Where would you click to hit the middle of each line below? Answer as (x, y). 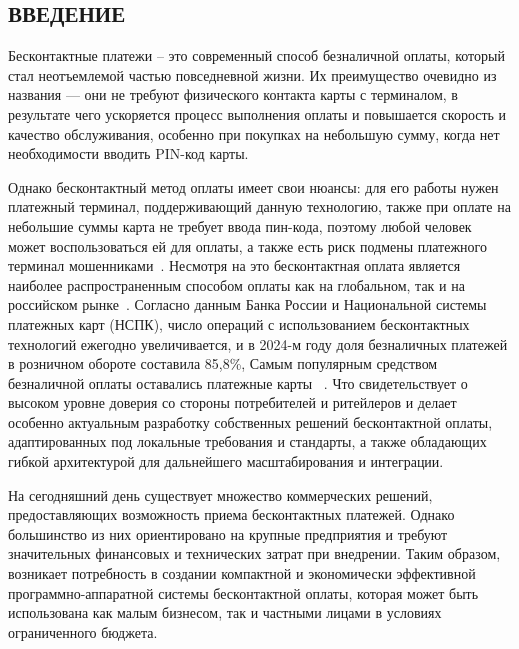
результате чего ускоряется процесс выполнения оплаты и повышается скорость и (257, 113)
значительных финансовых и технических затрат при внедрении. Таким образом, (254, 553)
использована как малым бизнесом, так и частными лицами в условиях (225, 612)
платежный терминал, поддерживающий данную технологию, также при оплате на (259, 206)
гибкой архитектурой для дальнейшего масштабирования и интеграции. (226, 461)
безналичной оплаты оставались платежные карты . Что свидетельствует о (238, 382)
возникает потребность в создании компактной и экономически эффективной (242, 573)
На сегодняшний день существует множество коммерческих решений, (220, 494)
